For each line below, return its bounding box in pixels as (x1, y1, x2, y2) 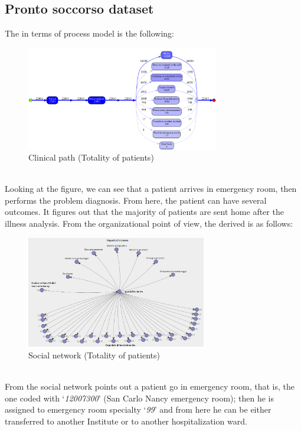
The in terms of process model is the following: (5, 27, 174, 40)
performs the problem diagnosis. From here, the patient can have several (5, 194, 267, 206)
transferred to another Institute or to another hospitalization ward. (5, 414, 247, 427)
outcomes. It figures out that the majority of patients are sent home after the (5, 205, 284, 218)
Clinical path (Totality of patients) (28, 151, 154, 164)
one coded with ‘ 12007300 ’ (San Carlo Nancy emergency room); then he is (5, 391, 274, 404)
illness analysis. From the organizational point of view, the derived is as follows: (5, 217, 293, 230)
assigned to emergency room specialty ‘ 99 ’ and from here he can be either (5, 403, 271, 416)
